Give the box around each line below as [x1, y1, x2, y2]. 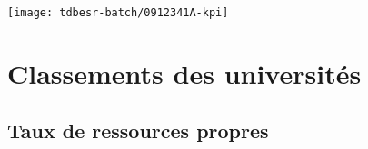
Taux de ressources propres [7, 116, 269, 144]
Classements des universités [7, 54, 362, 91]
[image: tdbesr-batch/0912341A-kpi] [7, 6, 229, 19]
